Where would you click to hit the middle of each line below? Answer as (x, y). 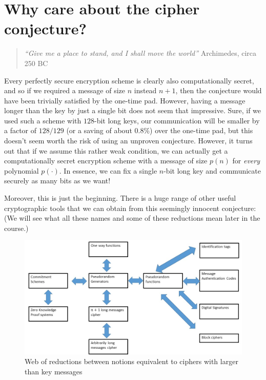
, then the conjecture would (219, 90)
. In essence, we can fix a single (108, 170)
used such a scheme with (43, 120)
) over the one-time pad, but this (201, 130)
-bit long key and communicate (212, 170)
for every (246, 161)
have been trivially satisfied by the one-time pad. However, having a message (125, 100)
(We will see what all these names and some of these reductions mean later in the (132, 218)
